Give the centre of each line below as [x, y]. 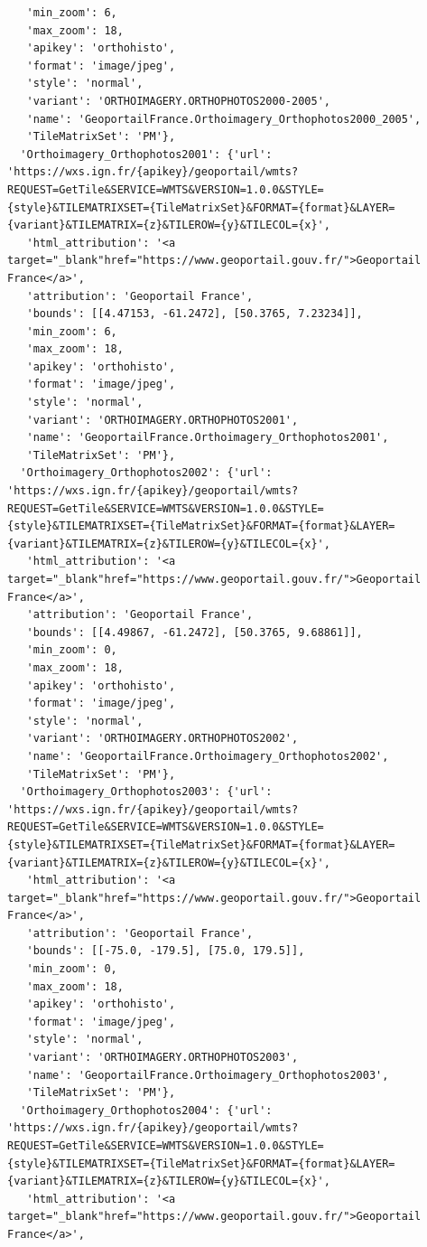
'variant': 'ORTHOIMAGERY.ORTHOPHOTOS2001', [162, 420]
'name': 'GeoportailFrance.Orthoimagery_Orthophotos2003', [208, 1075]
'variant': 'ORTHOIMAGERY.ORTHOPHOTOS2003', [162, 1058]
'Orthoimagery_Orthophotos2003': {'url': [146, 792]
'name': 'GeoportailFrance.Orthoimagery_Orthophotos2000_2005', [224, 119]
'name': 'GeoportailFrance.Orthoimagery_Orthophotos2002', [208, 756]
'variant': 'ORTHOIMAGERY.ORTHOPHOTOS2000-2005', [178, 101]
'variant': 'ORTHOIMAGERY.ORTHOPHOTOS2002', [162, 739]
